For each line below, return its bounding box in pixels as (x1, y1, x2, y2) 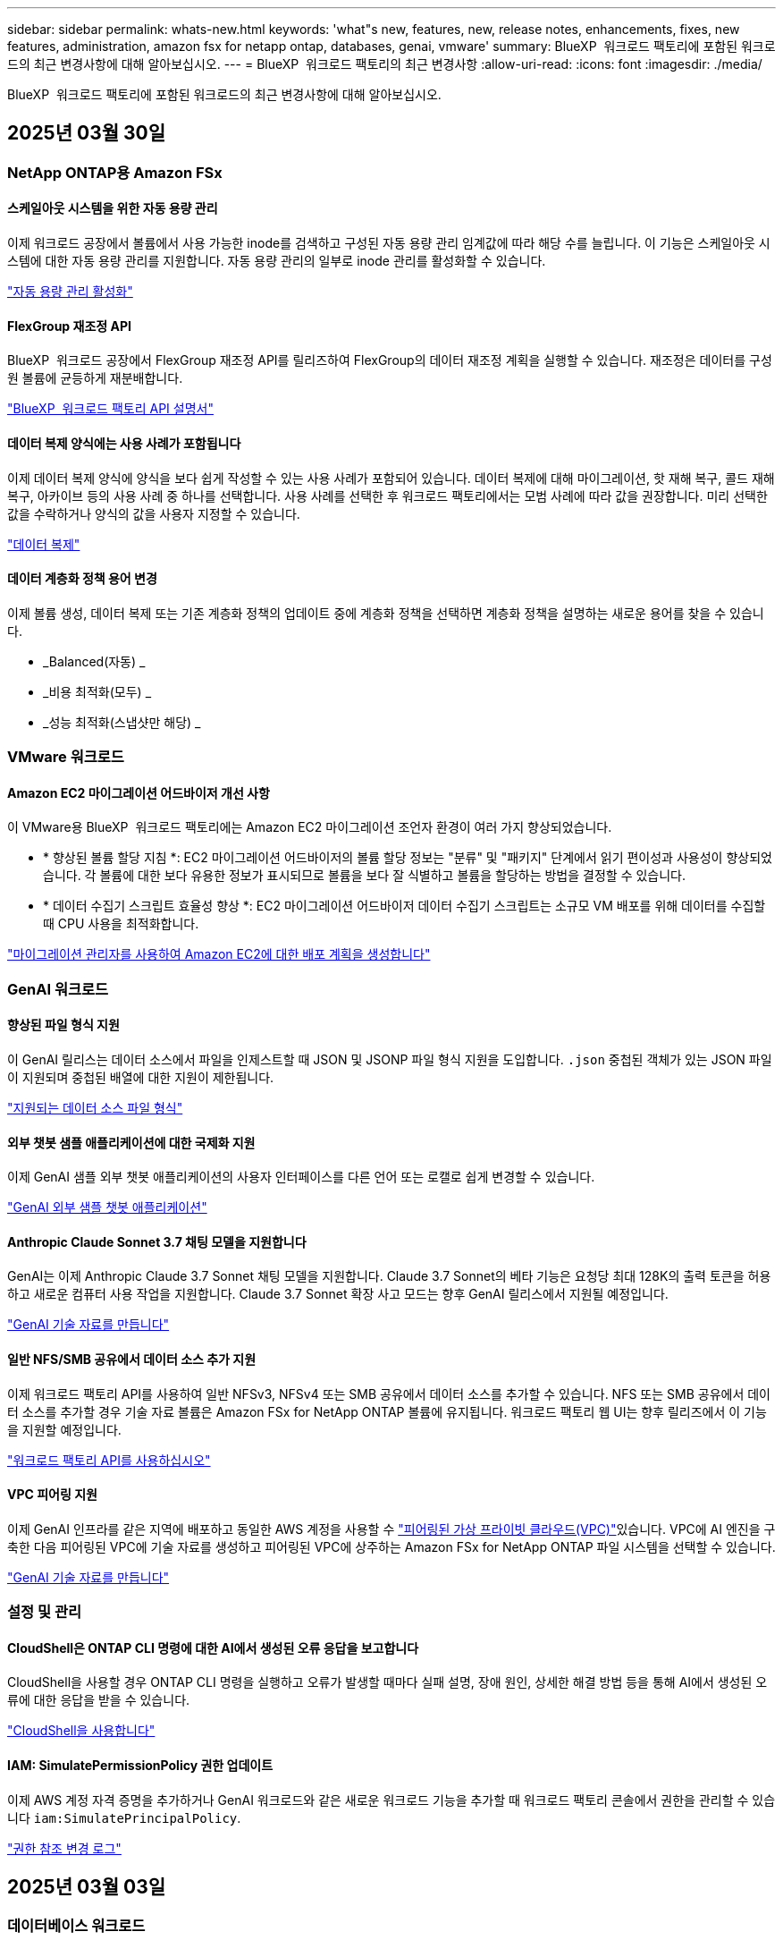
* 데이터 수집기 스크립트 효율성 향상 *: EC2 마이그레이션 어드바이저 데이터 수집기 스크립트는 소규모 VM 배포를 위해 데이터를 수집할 (43, 898, 766, 914)
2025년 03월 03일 (7, 1876, 166, 1899)
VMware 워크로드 (7, 748, 124, 767)
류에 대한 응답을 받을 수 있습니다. (7, 1692, 190, 1708)
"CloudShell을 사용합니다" (7, 1723, 156, 1739)
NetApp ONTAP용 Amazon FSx (7, 163, 223, 182)
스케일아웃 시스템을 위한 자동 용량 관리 (7, 200, 218, 216)
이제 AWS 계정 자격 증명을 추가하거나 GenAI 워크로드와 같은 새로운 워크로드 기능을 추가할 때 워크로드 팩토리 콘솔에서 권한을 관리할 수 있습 (7, 1792, 776, 1808)
